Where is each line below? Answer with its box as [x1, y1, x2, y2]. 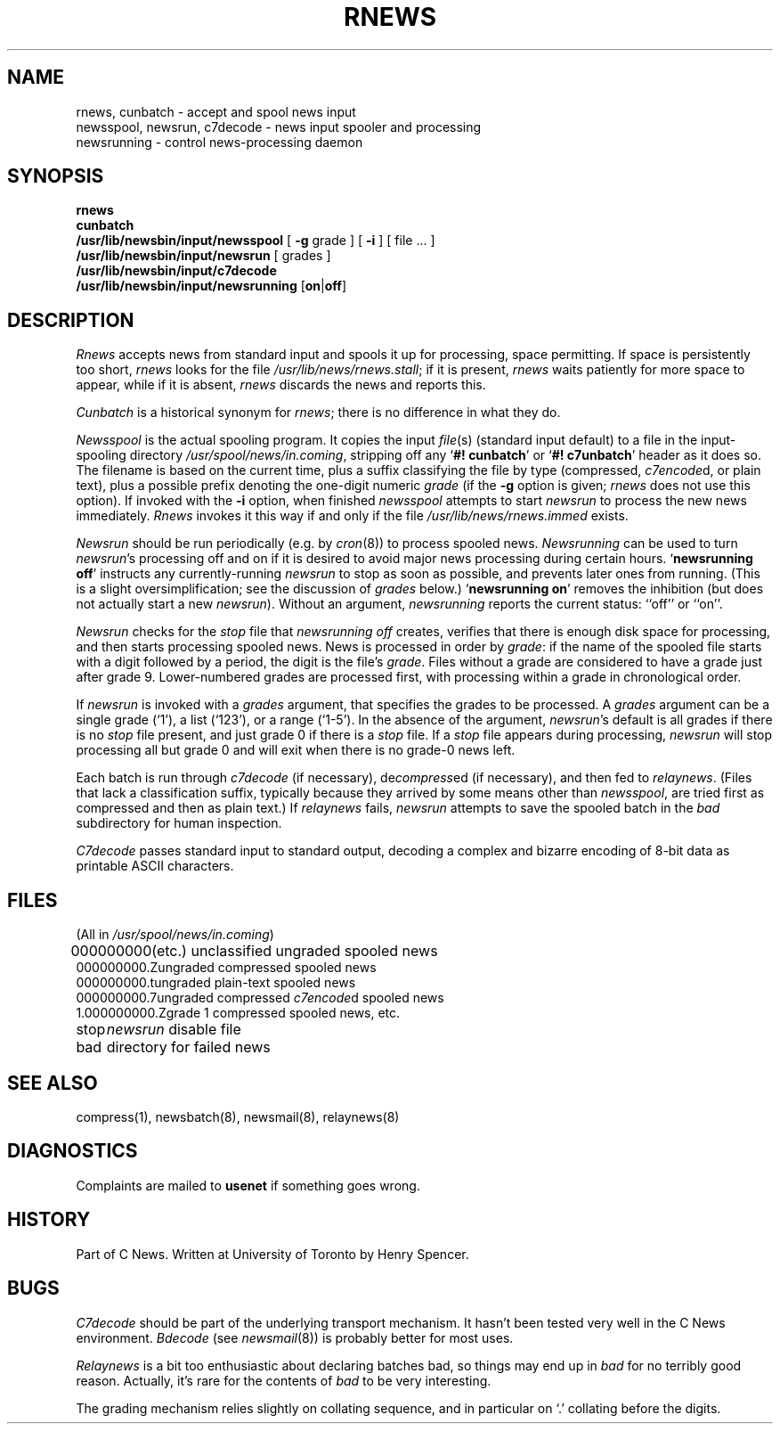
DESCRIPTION [7, 308, 134, 331]
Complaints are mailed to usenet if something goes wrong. [76, 1177, 420, 1193]
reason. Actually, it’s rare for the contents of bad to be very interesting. [76, 1372, 492, 1388]
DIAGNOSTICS [7, 1140, 138, 1163]
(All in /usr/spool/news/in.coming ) [76, 927, 274, 943]
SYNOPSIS [7, 165, 104, 188]
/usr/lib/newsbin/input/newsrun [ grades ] [76, 248, 331, 264]
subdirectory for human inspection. [76, 815, 282, 831]
